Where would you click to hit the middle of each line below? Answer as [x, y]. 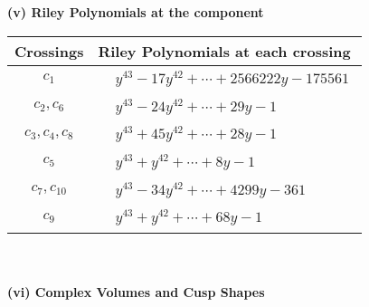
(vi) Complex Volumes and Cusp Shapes [136, 291]
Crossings [49, 51]
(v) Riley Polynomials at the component [136, 12]
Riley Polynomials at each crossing [224, 51]
